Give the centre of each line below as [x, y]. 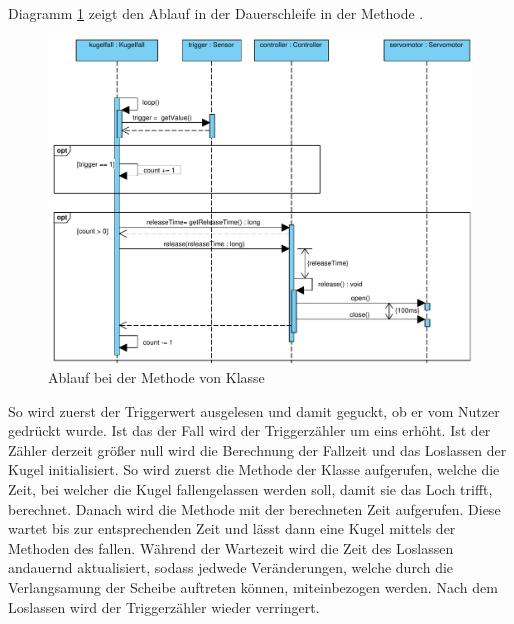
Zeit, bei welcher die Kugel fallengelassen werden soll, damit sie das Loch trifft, [250, 489]
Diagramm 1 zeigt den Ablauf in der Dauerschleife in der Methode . [216, 13]
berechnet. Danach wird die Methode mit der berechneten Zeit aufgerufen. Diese [254, 508]
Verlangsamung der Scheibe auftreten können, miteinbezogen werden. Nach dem [253, 586]
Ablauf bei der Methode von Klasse [156, 377]
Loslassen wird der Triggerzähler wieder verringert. [164, 606]
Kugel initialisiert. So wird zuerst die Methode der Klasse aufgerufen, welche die [254, 469]
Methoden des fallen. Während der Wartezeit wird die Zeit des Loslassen [231, 547]
